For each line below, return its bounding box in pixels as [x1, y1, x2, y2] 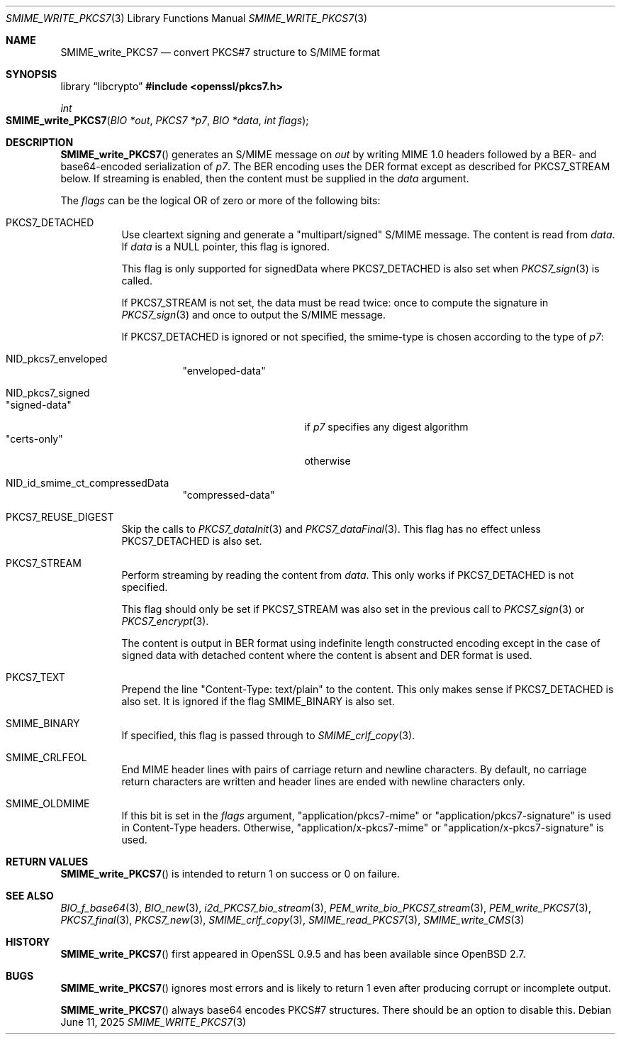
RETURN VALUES [6, 856, 89, 868]
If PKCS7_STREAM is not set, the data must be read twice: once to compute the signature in [121, 297, 549, 309]
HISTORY [6, 936, 50, 948]
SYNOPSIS [6, 68, 57, 80]
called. [121, 275, 152, 287]
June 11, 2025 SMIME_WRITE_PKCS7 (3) [60, 1016, 247, 1028]
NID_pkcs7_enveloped [6, 353, 108, 365]
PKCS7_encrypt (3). [121, 615, 209, 627]
